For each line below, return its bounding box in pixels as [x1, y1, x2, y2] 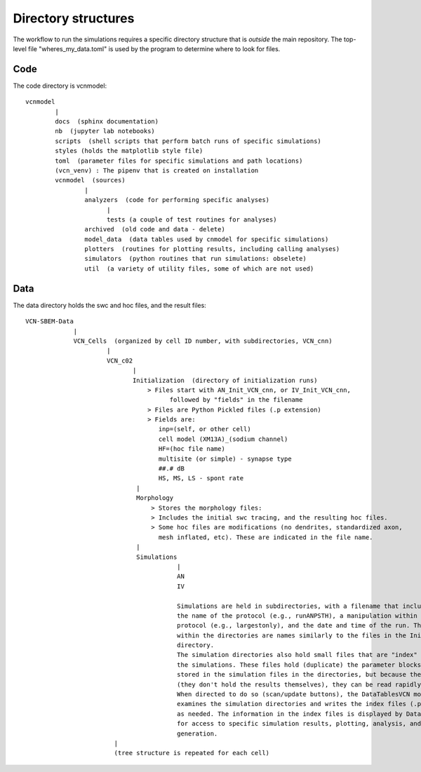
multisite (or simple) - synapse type [158, 454, 292, 463]
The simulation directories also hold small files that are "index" [176, 651, 417, 659]
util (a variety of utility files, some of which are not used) [84, 264, 314, 273]
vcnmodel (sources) [55, 176, 126, 184]
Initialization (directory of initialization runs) [132, 376, 318, 384]
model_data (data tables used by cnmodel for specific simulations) [84, 235, 329, 243]
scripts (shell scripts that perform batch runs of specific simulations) [55, 137, 322, 145]
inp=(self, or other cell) [158, 425, 252, 433]
